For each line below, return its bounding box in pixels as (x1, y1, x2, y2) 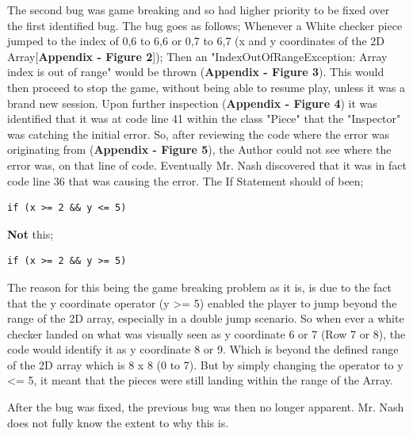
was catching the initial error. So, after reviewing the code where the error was (7, 125, 389, 142)
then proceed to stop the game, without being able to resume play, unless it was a (7, 78, 406, 95)
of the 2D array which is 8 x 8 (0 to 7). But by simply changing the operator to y (7, 356, 403, 373)
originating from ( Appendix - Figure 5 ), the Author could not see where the (7, 141, 392, 158)
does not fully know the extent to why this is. (7, 414, 229, 430)
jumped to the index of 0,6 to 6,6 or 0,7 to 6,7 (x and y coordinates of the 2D (7, 33, 384, 49)
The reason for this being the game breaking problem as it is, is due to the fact (7, 278, 392, 295)
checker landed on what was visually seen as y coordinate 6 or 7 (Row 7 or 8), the (7, 325, 406, 342)
